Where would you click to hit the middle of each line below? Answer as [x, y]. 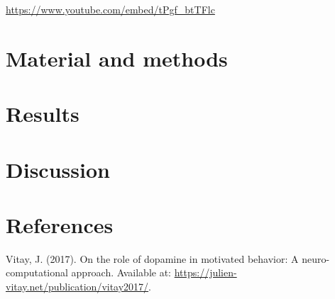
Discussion [58, 169]
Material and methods [117, 58]
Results [43, 114]
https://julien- [205, 272]
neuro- [316, 258]
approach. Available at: [121, 272]
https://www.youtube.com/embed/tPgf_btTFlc [110, 9]
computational [37, 272]
